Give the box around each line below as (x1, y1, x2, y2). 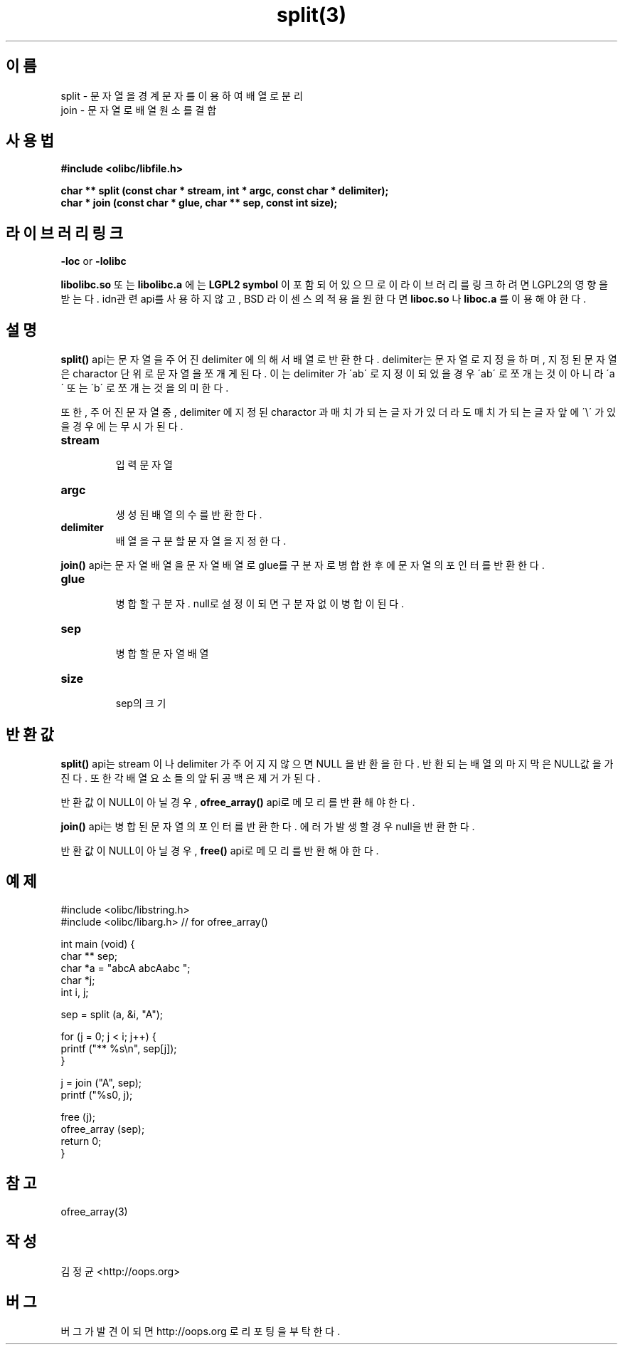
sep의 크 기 (115, 697, 166, 710)
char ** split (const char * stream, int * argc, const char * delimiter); (60, 184, 389, 197)
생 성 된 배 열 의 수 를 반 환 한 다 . (115, 508, 262, 521)
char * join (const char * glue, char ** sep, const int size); (60, 197, 338, 209)
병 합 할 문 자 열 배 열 (115, 647, 209, 660)
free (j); (60, 1110, 96, 1123)
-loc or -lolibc (60, 255, 127, 268)
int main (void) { (60, 937, 135, 950)
